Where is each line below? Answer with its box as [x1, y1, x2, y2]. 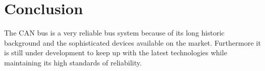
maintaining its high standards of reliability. [4, 57, 142, 67]
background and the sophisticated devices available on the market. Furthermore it [4, 37, 261, 48]
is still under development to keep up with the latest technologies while [4, 47, 227, 58]
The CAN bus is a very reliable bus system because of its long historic [4, 27, 225, 38]
